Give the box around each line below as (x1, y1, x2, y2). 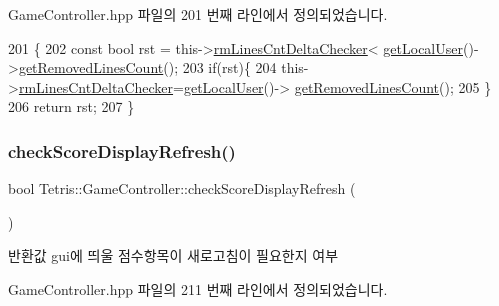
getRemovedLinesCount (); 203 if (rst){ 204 (18, 57, 277, 78)
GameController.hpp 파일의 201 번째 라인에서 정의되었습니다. (8, 4, 388, 24)
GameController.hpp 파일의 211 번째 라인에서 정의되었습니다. (8, 278, 388, 299)
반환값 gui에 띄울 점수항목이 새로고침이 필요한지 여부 (8, 245, 339, 266)
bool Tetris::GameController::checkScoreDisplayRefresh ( (8, 178, 356, 199)
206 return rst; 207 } (8, 96, 135, 117)
